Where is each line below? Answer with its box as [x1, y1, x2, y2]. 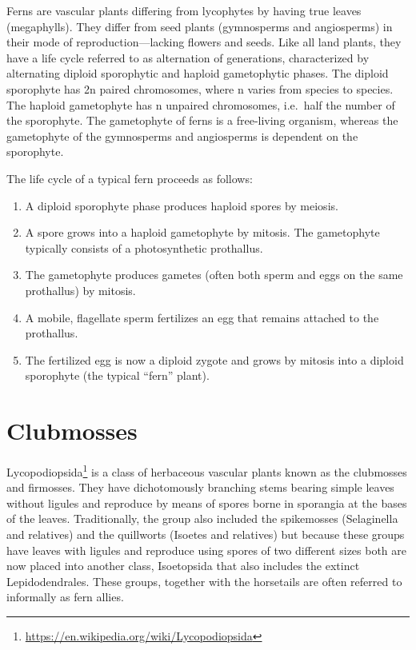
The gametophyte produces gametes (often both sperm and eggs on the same [25, 266, 403, 283]
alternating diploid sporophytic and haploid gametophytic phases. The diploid [6, 65, 389, 82]
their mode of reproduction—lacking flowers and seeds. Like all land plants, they [6, 34, 402, 50]
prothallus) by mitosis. [25, 281, 136, 298]
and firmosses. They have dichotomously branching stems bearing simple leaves [6, 479, 394, 496]
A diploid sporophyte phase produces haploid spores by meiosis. [25, 197, 338, 213]
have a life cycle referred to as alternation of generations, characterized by [6, 49, 370, 66]
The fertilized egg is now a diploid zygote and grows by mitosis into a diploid [25, 351, 404, 368]
